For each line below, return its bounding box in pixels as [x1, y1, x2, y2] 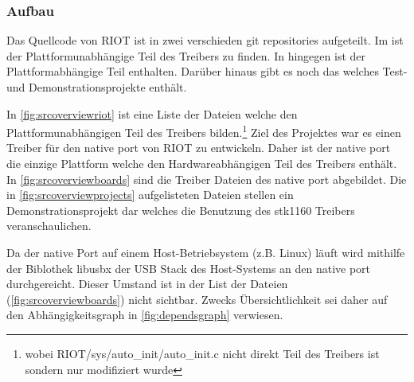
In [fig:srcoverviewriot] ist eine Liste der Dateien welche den [6, 105, 298, 122]
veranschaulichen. [6, 217, 92, 234]
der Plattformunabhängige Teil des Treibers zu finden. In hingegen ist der [6, 47, 365, 64]
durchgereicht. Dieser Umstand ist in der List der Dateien [6, 275, 288, 292]
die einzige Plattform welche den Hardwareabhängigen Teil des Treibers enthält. [6, 155, 397, 172]
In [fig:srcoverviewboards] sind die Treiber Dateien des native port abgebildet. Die [6, 170, 407, 187]
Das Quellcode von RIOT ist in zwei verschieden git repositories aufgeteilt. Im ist [6, 32, 404, 49]
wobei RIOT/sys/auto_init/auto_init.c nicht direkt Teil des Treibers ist [25, 345, 380, 361]
